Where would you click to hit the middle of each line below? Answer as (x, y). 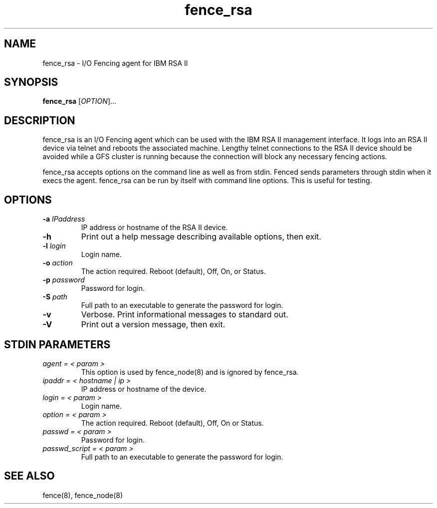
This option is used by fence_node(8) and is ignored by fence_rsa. (190, 372)
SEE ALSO (29, 476)
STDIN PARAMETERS (57, 344)
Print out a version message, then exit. (153, 325)
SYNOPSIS (31, 82)
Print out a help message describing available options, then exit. (201, 237)
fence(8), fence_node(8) (83, 495)
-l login (54, 246)
